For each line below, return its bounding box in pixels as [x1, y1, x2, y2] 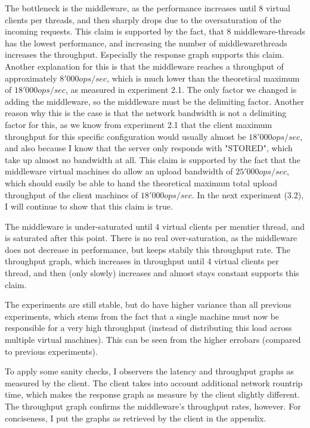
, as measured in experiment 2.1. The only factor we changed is [65, 83, 297, 96]
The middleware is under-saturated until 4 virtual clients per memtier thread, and [5, 220, 305, 232]
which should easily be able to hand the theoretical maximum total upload [5, 176, 278, 189]
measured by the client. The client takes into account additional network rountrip [5, 376, 303, 389]
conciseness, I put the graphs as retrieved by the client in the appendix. [5, 411, 266, 424]
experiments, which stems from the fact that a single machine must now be [5, 310, 280, 322]
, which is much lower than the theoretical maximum [107, 71, 300, 84]
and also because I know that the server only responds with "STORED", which [5, 142, 293, 154]
